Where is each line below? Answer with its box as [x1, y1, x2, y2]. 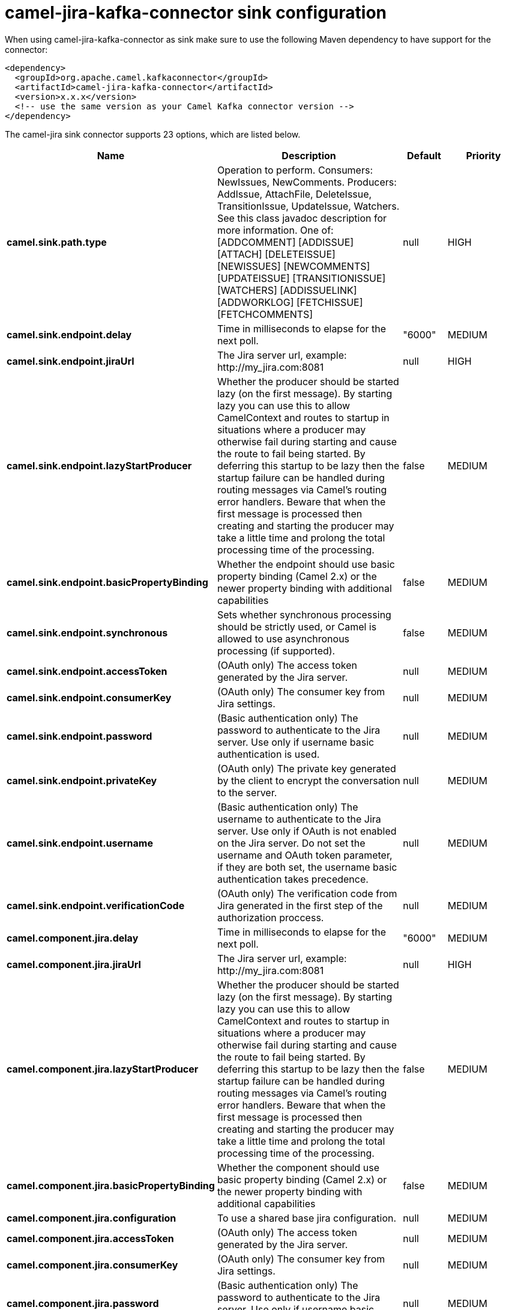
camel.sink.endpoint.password [7, 730, 152, 742]
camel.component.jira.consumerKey [7, 1258, 178, 1271]
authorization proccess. [217, 911, 324, 924]
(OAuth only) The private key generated [217, 762, 396, 775]
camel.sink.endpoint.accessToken [7, 665, 167, 677]
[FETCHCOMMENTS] [217, 308, 313, 320]
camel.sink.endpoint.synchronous [7, 626, 168, 639]
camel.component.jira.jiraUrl [7, 958, 141, 970]
